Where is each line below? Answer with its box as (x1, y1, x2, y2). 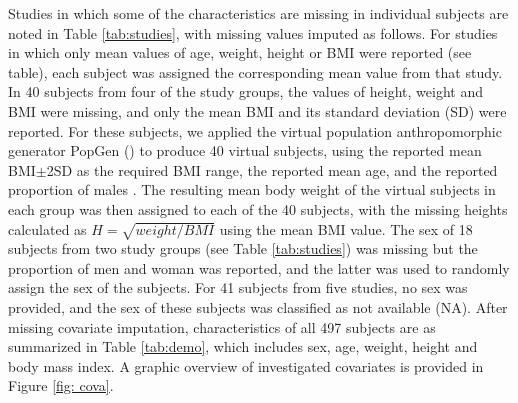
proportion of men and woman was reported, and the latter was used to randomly (8, 257, 510, 278)
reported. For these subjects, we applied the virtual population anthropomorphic (8, 120, 502, 141)
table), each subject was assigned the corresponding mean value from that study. (8, 61, 503, 82)
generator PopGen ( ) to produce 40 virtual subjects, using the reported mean (8, 140, 482, 161)
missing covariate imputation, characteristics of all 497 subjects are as (8, 316, 436, 337)
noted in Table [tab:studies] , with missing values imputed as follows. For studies (8, 22, 498, 43)
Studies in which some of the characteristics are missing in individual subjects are (8, 3, 509, 23)
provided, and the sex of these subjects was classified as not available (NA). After (8, 297, 508, 318)
